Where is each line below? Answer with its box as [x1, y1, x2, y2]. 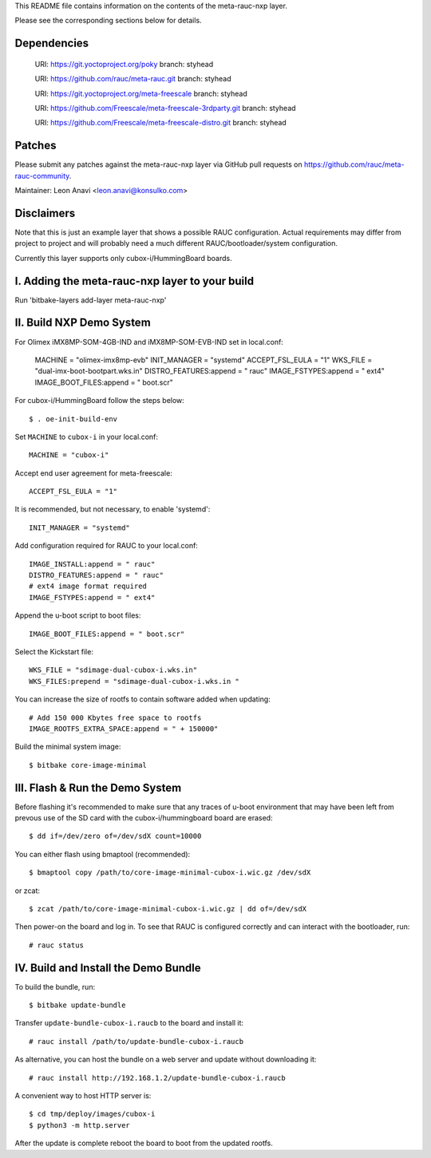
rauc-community [14, 171, 69, 180]
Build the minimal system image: [14, 742, 121, 752]
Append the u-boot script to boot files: [14, 611, 141, 620]
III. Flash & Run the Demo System [14, 781, 182, 794]
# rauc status [29, 940, 84, 950]
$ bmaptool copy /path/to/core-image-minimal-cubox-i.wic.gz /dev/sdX [29, 868, 311, 877]
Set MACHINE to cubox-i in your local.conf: [14, 432, 159, 441]
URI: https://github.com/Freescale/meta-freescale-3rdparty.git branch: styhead [34, 103, 296, 113]
